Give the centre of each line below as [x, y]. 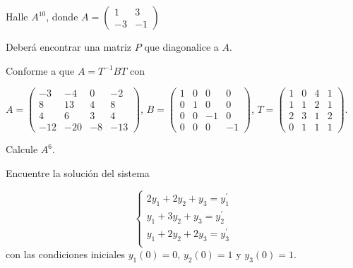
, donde [62, 16]
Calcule [22, 149]
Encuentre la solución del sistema [78, 172]
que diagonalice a [181, 47]
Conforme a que [40, 70]
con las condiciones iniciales [65, 254]
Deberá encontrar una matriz [69, 47]
